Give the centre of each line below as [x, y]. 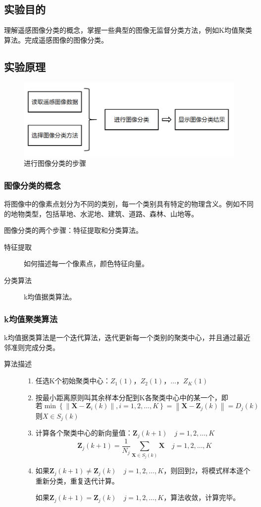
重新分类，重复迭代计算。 [77, 480]
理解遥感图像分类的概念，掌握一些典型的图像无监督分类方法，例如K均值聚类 [128, 30]
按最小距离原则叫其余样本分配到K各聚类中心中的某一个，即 [132, 397]
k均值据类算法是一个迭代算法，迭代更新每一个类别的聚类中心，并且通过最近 [127, 337]
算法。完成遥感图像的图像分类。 [56, 39]
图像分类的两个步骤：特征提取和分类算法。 [73, 230]
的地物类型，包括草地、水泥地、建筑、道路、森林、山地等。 [101, 213]
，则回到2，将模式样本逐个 [207, 471]
